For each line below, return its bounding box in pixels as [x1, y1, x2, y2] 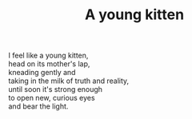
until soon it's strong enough [8, 85, 102, 94]
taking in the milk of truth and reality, [8, 76, 130, 85]
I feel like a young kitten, [8, 50, 89, 61]
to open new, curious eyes [8, 93, 95, 103]
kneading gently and [8, 68, 76, 77]
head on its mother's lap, [8, 59, 90, 69]
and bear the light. [8, 101, 69, 111]
